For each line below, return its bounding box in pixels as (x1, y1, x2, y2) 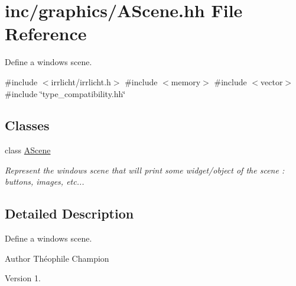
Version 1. (5, 272, 41, 284)
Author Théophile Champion (5, 252, 109, 264)
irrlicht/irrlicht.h (51, 75, 111, 88)
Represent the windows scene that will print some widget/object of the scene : (5, 163, 285, 176)
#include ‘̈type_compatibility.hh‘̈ (5, 87, 126, 99)
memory (171, 75, 201, 88)
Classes (5, 116, 50, 134)
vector (261, 75, 283, 88)
